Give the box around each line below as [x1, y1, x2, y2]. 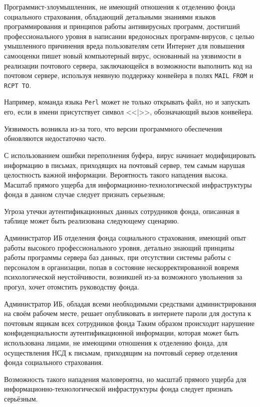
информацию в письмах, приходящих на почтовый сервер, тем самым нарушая [4, 159, 245, 170]
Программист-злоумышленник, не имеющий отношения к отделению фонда [4, 1, 235, 11]
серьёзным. [4, 393, 38, 403]
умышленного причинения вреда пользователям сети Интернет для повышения [4, 40, 245, 51]
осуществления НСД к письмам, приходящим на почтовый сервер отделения [4, 347, 237, 357]
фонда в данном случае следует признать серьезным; [4, 189, 165, 199]
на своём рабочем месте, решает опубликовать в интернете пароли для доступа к [4, 308, 251, 318]
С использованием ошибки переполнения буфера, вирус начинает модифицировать [4, 149, 256, 160]
